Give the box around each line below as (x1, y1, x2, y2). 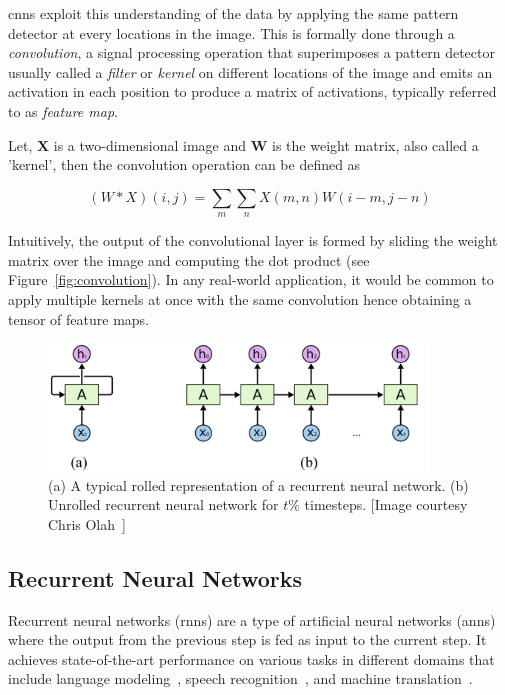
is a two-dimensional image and (53, 134, 247, 155)
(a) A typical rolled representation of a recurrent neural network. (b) (48, 474, 469, 495)
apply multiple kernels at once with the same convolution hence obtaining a (8, 288, 472, 309)
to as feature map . (8, 100, 118, 121)
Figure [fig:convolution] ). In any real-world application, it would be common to (8, 269, 494, 290)
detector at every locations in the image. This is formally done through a (8, 22, 455, 43)
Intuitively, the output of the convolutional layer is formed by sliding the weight (8, 230, 498, 251)
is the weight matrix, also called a (272, 134, 479, 155)
